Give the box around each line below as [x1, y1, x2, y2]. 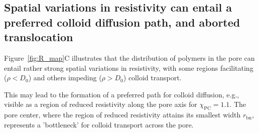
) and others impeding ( [28, 72, 102, 83]
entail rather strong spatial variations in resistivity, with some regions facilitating [4, 62, 253, 73]
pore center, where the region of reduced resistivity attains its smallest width [4, 109, 241, 120]
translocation [4, 29, 73, 45]
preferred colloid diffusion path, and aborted [4, 14, 240, 30]
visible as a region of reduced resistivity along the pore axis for [4, 99, 197, 109]
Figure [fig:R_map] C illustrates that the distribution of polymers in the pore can [4, 52, 255, 63]
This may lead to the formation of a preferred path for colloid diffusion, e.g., [4, 89, 239, 99]
